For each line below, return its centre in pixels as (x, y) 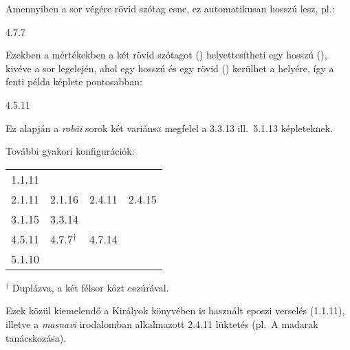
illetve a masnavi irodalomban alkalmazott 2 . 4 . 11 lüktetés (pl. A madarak (162, 324)
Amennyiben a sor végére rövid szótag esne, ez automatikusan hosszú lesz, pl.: (170, 8)
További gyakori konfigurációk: (70, 151)
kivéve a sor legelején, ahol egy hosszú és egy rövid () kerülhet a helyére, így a (170, 68)
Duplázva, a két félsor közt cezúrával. (90, 287)
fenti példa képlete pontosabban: (74, 81)
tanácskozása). (36, 337)
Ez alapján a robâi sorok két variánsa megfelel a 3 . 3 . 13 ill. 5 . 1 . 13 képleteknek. (169, 128)
